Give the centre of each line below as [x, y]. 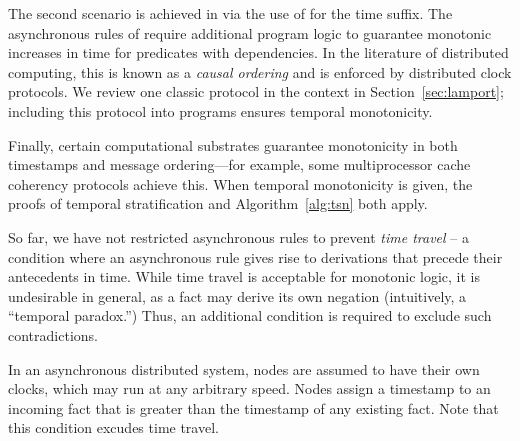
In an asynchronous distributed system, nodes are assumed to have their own [244, 368]
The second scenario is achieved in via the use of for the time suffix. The [230, 13]
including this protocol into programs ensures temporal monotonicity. [220, 110]
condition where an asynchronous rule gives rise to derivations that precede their [255, 256]
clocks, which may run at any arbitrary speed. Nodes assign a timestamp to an [249, 388]
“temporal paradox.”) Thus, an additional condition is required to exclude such [250, 315]
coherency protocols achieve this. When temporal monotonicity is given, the [240, 183]
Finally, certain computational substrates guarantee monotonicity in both [233, 144]
